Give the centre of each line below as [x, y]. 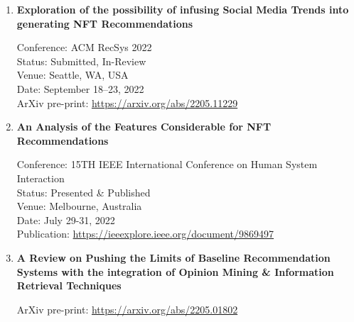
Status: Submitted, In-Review [81, 61]
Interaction [41, 178]
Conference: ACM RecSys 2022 [84, 47]
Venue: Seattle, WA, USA [73, 75]
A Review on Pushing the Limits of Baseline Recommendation [173, 257]
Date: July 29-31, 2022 [66, 220]
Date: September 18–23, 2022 [80, 88]
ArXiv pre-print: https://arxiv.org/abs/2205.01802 [127, 309]
